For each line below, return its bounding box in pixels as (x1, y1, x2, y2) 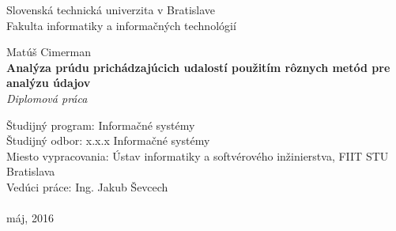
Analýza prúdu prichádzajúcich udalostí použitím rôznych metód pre (6, 59, 390, 75)
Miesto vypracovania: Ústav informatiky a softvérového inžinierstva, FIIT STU (6, 147, 389, 164)
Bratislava (6, 163, 55, 180)
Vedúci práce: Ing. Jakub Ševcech (6, 178, 168, 195)
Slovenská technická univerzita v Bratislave (6, 2, 216, 17)
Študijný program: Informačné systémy (6, 116, 195, 133)
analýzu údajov (6, 74, 91, 91)
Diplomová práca (6, 89, 88, 106)
